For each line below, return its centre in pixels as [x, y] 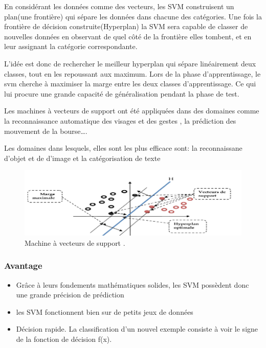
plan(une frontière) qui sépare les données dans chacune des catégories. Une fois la [133, 16]
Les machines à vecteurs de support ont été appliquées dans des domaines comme [132, 111]
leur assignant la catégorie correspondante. [71, 46]
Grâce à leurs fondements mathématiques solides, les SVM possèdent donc [132, 284]
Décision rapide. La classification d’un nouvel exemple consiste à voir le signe [137, 329]
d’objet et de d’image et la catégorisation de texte [82, 158]
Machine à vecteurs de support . [75, 242]
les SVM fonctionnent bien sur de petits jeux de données [105, 311]
